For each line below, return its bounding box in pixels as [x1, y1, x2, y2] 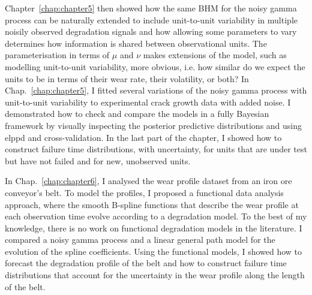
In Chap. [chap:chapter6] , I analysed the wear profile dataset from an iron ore [5, 174, 292, 187]
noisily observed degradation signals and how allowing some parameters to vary [5, 25, 297, 38]
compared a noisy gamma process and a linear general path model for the [5, 233, 275, 246]
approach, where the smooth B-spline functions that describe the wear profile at [5, 198, 299, 210]
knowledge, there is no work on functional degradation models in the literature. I [5, 221, 302, 234]
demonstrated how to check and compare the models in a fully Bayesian [5, 107, 269, 120]
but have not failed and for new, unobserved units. [5, 154, 191, 167]
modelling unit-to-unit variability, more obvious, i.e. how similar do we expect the [5, 60, 305, 73]
